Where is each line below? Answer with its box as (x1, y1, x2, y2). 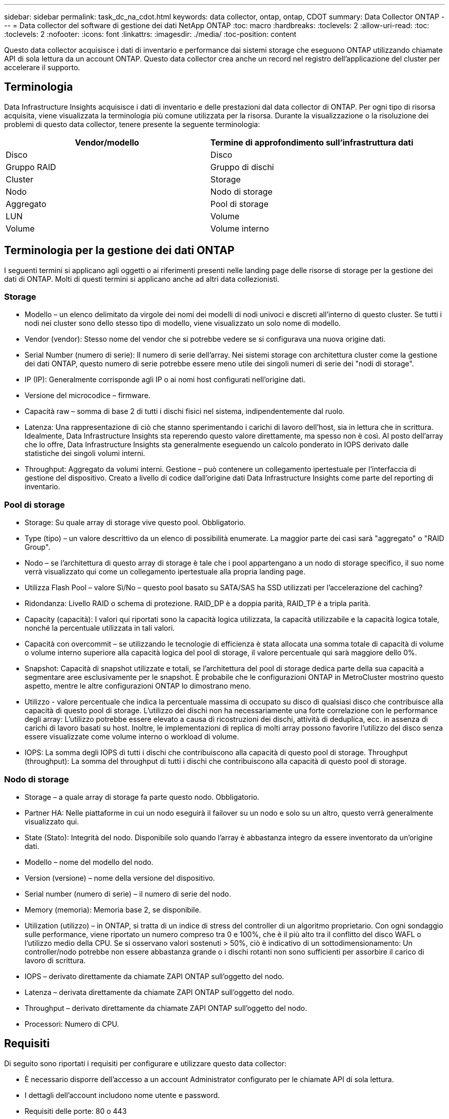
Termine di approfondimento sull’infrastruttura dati (210, 137, 414, 148)
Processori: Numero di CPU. (25, 1019, 119, 1028)
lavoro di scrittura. (25, 956, 86, 965)
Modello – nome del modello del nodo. (25, 857, 154, 866)
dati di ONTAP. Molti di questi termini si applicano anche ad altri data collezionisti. (4, 274, 279, 283)
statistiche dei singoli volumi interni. (25, 449, 146, 458)
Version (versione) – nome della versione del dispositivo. (25, 873, 215, 882)
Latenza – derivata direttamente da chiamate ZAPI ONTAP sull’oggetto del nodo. (25, 987, 294, 997)
